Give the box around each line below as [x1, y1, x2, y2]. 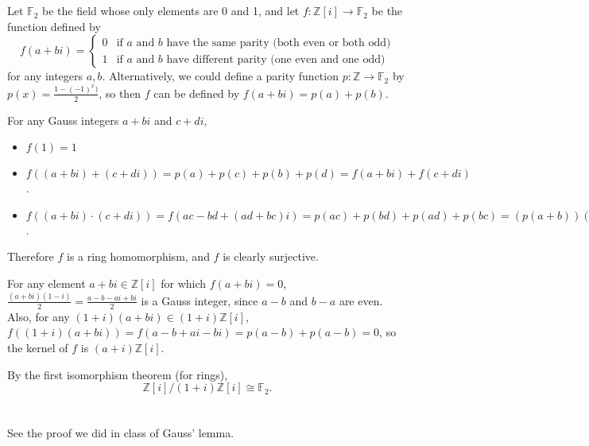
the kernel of [7, 339, 68, 355]
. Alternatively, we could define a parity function [102, 68, 339, 84]
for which [161, 275, 207, 292]
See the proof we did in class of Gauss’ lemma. [7, 425, 234, 441]
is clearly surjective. [223, 248, 319, 265]
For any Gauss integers [7, 111, 119, 128]
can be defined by [153, 84, 240, 101]
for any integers [7, 68, 83, 84]
